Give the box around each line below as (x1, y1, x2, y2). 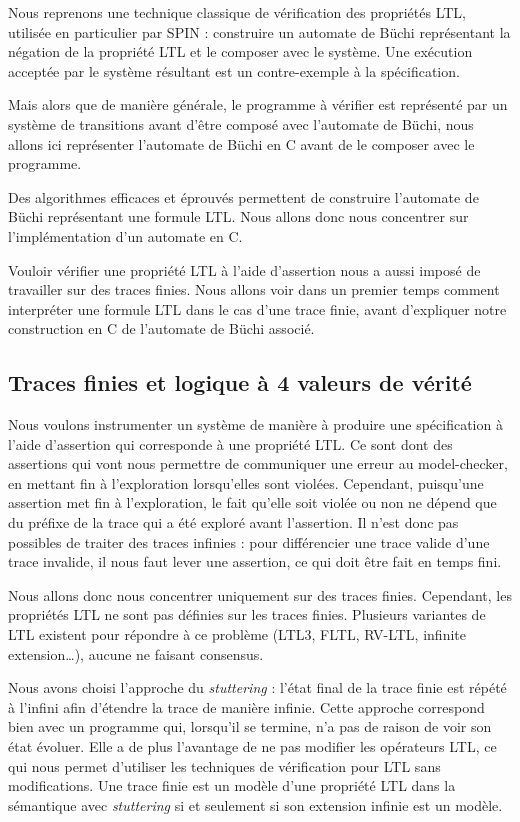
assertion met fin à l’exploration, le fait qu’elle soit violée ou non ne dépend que (8, 492, 497, 513)
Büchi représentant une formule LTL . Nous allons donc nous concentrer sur (8, 206, 469, 227)
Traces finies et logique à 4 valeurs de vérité (8, 367, 472, 398)
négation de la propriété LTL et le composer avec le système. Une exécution (8, 41, 473, 62)
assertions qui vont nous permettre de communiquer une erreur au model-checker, (8, 453, 508, 474)
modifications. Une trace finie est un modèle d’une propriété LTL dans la (8, 775, 456, 796)
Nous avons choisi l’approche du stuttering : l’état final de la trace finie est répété (8, 677, 507, 698)
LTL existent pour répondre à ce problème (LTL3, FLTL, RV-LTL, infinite (8, 624, 466, 645)
